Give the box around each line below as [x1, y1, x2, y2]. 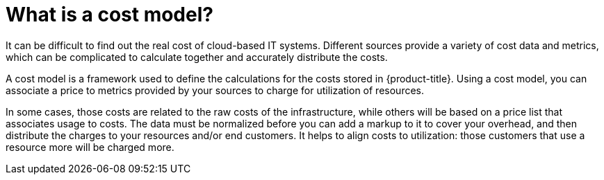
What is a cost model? [6, 3, 213, 26]
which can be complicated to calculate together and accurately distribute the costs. [6, 51, 388, 63]
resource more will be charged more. [6, 141, 174, 153]
